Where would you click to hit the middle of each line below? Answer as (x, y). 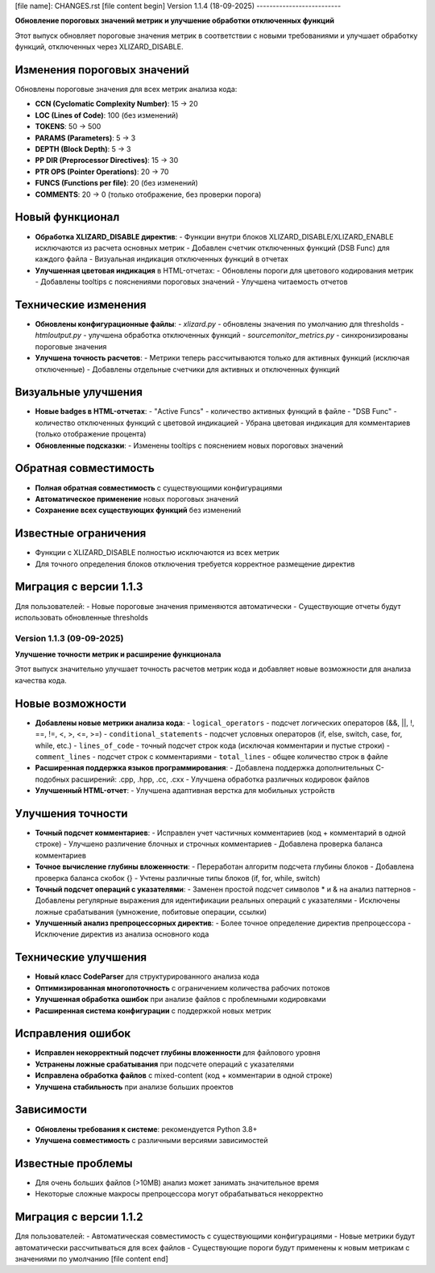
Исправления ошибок (73, 1034)
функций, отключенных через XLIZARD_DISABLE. (99, 47)
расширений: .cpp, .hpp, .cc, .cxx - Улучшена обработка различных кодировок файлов (220, 779)
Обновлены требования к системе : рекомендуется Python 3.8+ (146, 1129)
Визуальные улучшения (79, 392)
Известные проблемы (74, 1163)
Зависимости (51, 1110)
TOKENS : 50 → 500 (68, 127)
